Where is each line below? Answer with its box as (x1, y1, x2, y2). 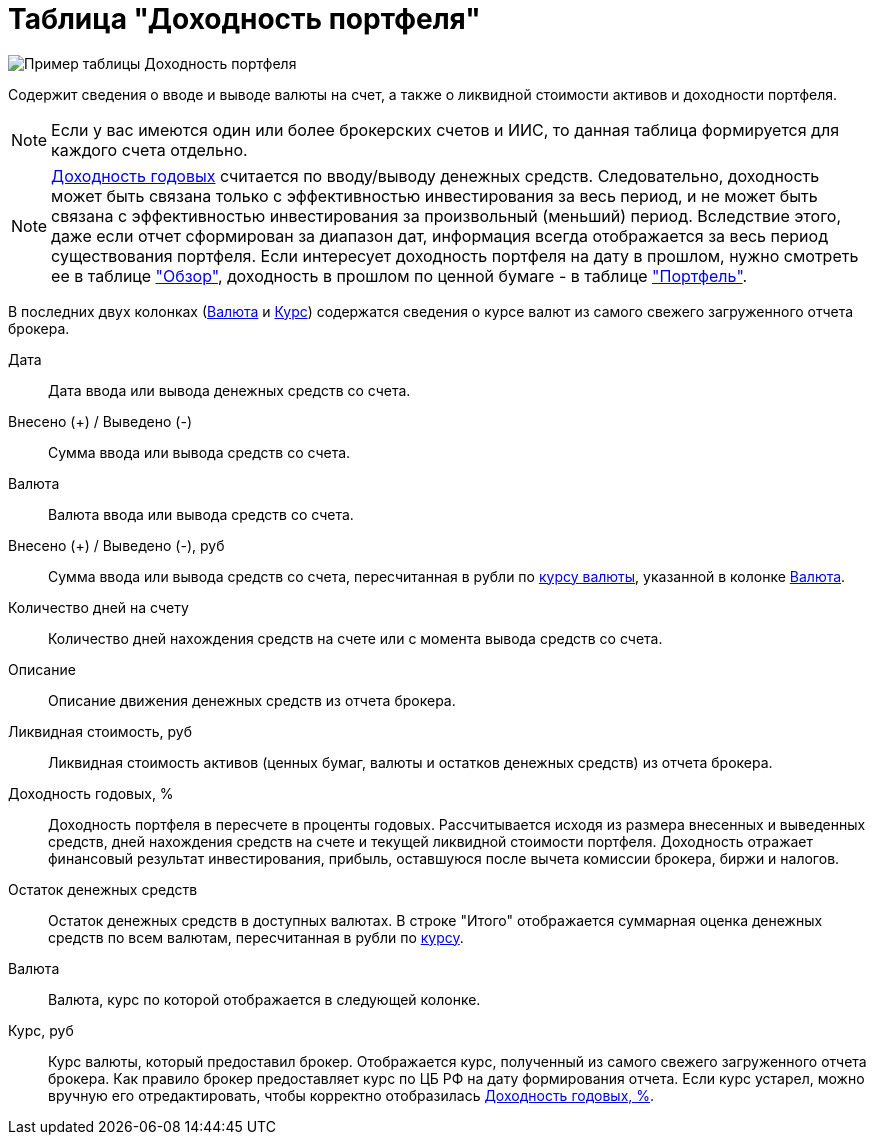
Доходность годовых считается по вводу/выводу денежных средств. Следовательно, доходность (51, 165, 820, 186)
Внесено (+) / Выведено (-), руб (8, 536, 225, 554)
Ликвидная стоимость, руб (8, 722, 193, 740)
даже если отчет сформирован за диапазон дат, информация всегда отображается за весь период (51, 225, 828, 246)
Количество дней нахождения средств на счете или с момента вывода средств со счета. (48, 629, 663, 647)
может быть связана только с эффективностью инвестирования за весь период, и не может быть (51, 185, 818, 206)
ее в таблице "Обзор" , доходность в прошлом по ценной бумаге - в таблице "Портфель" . (51, 265, 748, 286)
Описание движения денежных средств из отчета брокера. (48, 691, 456, 709)
